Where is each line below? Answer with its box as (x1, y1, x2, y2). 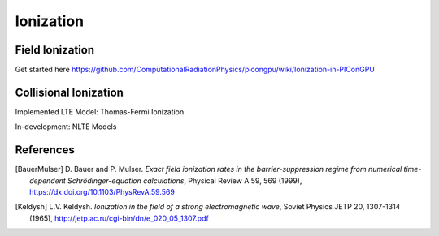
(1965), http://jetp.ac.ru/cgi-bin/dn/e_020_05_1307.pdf (29, 213, 209, 223)
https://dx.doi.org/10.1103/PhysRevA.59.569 (29, 187, 175, 197)
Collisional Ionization (15, 85, 124, 99)
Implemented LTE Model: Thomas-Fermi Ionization (15, 106, 185, 117)
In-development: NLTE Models (15, 122, 117, 131)
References (15, 143, 75, 157)
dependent (29, 175, 67, 186)
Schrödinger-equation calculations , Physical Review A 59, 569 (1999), (67, 175, 302, 186)
